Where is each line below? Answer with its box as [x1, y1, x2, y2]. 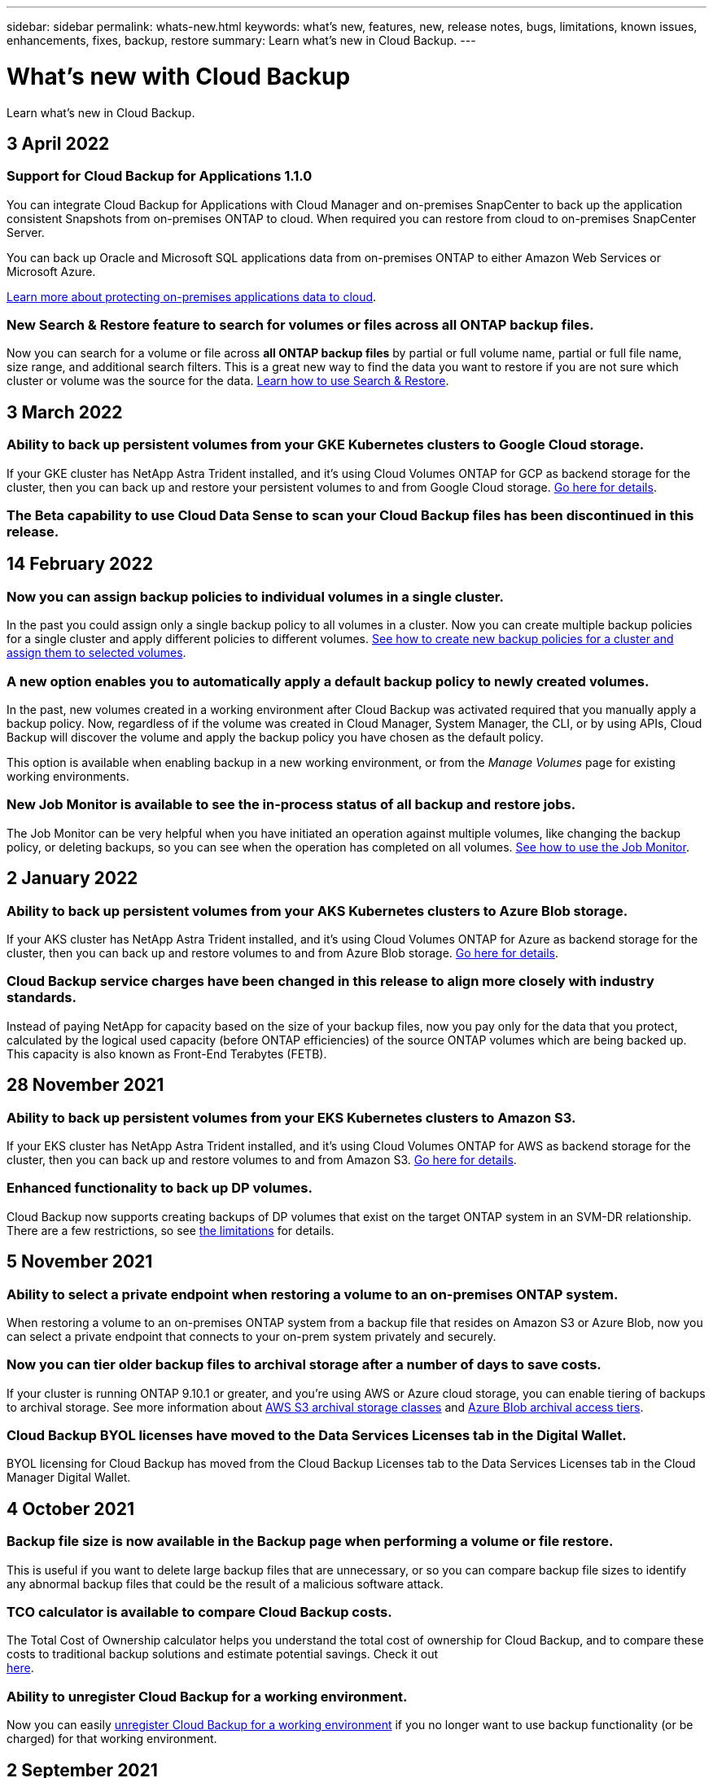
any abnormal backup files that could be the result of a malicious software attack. [7, 1576, 444, 1591]
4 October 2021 [7, 1498, 135, 1519]
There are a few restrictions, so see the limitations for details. [7, 1223, 335, 1237]
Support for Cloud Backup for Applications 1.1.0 [7, 168, 313, 185]
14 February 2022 [7, 554, 153, 575]
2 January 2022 [7, 868, 138, 889]
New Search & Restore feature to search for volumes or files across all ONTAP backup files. [7, 317, 594, 334]
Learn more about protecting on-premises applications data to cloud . [7, 289, 377, 304]
